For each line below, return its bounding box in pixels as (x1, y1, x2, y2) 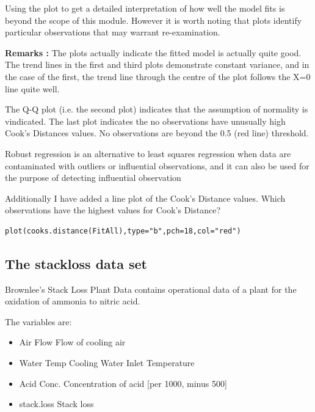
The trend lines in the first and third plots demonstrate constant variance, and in (5, 58, 310, 71)
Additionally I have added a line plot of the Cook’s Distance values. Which (5, 191, 286, 204)
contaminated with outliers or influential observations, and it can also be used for (5, 159, 310, 172)
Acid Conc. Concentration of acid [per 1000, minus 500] (19, 377, 227, 389)
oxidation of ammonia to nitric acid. (5, 295, 140, 307)
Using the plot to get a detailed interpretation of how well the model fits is (5, 2, 285, 14)
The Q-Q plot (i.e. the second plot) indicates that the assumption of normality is (5, 103, 308, 116)
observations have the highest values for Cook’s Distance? (5, 204, 221, 216)
